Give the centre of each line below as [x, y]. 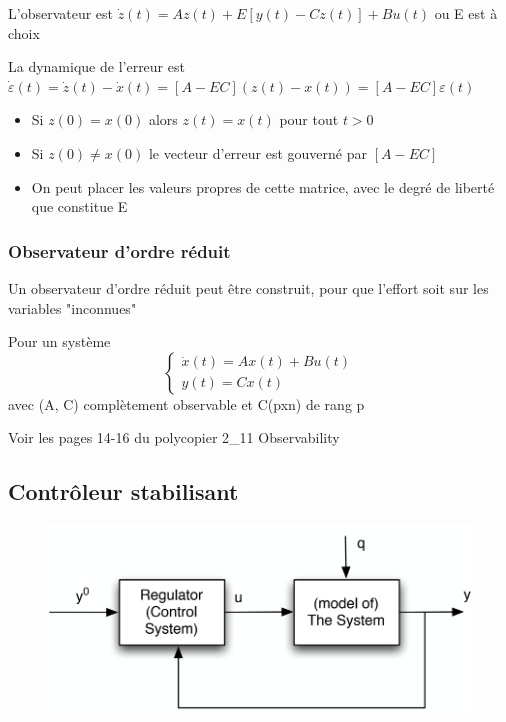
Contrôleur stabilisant [123, 491]
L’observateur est [61, 13]
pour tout [309, 119]
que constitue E [79, 206]
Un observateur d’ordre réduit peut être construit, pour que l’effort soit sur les [248, 287]
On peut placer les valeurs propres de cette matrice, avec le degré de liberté [263, 186]
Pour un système [59, 341]
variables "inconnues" [72, 307]
